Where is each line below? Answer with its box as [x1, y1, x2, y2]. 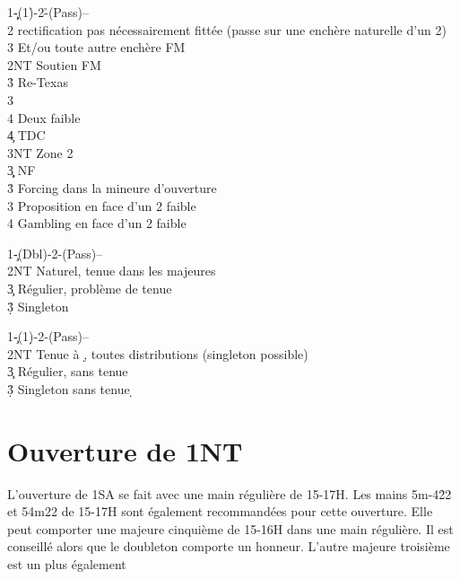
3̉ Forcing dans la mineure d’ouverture [7, 178, 217, 197]
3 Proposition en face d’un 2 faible [7, 196, 196, 215]
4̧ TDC [7, 126, 46, 145]
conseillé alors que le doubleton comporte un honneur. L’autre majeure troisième [7, 537, 450, 556]
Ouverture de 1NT [7, 432, 243, 469]
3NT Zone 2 [7, 143, 74, 162]
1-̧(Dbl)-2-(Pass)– [7, 243, 103, 262]
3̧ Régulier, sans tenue [7, 362, 128, 381]
